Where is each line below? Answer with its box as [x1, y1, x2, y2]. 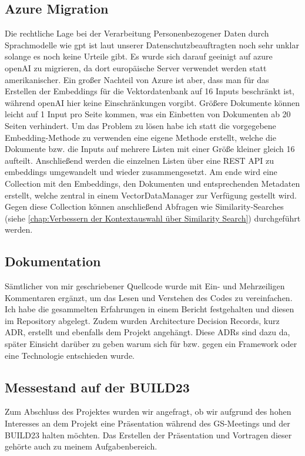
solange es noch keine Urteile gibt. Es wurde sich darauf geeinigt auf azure [5, 50, 273, 62]
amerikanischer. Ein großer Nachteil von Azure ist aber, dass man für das [5, 73, 269, 85]
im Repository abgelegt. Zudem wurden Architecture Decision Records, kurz [5, 314, 280, 326]
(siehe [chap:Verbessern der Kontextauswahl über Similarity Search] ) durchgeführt [5, 212, 301, 224]
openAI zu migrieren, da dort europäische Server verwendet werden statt [5, 61, 267, 74]
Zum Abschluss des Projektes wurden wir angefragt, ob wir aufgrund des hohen [5, 405, 291, 418]
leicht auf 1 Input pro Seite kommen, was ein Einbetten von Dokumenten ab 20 [5, 108, 291, 120]
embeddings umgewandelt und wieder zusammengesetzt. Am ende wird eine [5, 166, 277, 178]
